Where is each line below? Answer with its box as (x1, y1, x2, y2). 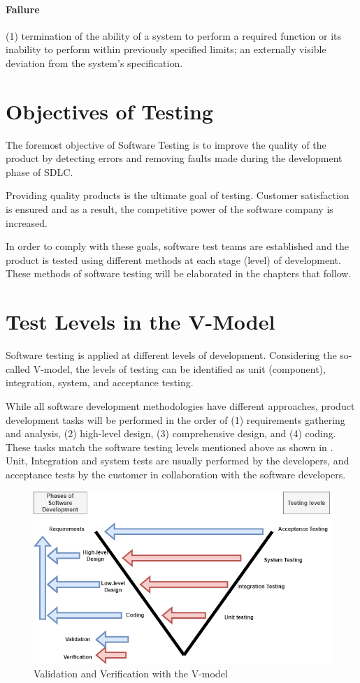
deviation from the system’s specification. (6, 55, 183, 70)
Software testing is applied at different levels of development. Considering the (6, 348, 337, 362)
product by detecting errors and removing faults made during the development (6, 151, 343, 166)
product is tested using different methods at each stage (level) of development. (6, 252, 341, 267)
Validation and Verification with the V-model (34, 666, 228, 681)
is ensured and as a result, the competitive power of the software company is (6, 202, 333, 216)
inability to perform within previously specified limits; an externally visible (6, 42, 326, 57)
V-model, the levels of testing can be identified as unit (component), (33, 361, 326, 376)
